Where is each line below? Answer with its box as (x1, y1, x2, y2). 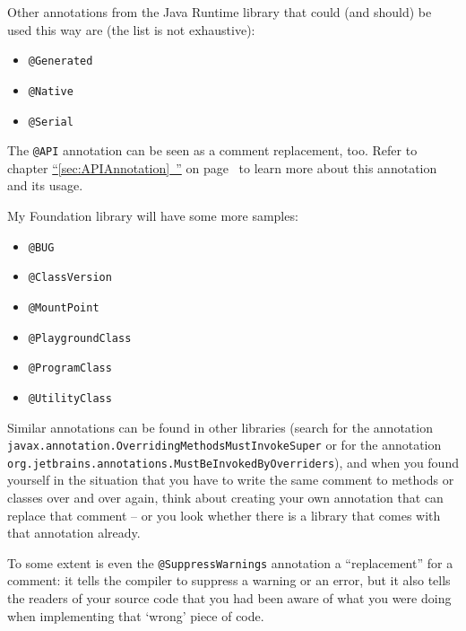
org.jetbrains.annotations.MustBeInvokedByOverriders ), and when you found (7, 452, 459, 471)
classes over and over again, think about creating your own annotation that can (7, 488, 444, 507)
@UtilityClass (28, 391, 112, 405)
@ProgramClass (28, 362, 112, 375)
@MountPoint (28, 301, 99, 314)
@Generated (28, 55, 93, 68)
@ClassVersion (28, 271, 112, 285)
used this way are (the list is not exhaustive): (7, 20, 255, 39)
